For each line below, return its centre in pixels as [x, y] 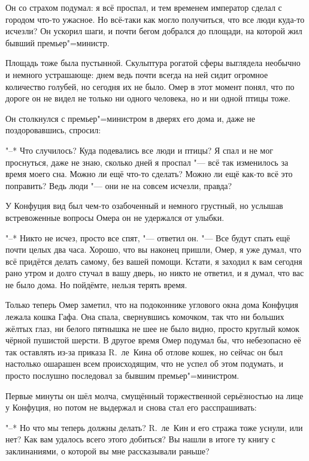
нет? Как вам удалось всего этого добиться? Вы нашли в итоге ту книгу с [140, 439]
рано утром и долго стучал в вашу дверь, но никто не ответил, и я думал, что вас [155, 273]
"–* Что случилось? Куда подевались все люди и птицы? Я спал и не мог [139, 150]
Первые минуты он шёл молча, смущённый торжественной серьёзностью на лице [154, 395]
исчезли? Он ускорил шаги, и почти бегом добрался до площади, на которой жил [154, 31]
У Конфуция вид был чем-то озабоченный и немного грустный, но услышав [144, 206]
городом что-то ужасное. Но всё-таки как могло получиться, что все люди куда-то [155, 19]
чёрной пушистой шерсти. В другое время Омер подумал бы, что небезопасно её [153, 340]
